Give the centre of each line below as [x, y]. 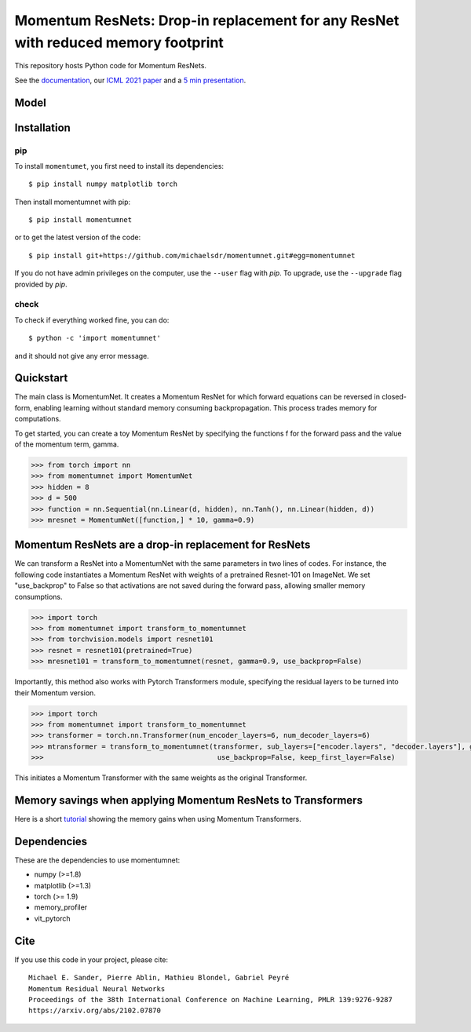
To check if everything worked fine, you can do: [92, 320]
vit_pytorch [52, 918]
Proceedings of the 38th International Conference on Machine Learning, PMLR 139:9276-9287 [210, 999]
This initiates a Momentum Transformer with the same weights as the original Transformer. [161, 778]
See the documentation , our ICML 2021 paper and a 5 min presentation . [130, 80]
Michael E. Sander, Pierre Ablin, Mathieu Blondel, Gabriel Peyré [159, 978]
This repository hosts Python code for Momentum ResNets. [111, 66]
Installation [42, 128]
